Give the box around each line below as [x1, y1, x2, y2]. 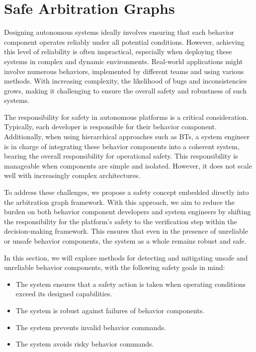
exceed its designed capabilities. [15, 288, 112, 299]
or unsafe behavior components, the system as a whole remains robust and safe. [4, 236, 247, 246]
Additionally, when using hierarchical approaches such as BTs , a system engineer [4, 131, 250, 142]
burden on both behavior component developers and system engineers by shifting [4, 206, 251, 217]
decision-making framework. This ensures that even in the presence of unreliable [4, 226, 248, 236]
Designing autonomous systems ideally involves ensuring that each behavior [4, 27, 234, 37]
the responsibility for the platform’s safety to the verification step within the [4, 216, 237, 226]
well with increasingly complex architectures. [4, 170, 141, 180]
